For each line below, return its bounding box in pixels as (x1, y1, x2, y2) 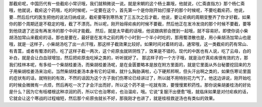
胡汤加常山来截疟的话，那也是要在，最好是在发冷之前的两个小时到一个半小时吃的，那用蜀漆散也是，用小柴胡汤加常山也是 (9, 34, 251, 40)
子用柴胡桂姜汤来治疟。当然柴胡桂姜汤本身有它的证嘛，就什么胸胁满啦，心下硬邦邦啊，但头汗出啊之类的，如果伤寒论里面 (9, 68, 251, 74)
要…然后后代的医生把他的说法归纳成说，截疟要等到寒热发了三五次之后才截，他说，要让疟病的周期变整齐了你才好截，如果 (9, 14, 251, 20)
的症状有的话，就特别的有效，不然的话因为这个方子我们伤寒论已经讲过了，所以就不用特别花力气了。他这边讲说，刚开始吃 (9, 75, 251, 81)
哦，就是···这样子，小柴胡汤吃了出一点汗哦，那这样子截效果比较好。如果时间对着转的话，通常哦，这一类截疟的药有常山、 (9, 41, 251, 47)
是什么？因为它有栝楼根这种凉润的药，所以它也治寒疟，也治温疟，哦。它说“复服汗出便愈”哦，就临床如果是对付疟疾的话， (9, 89, 251, 94)
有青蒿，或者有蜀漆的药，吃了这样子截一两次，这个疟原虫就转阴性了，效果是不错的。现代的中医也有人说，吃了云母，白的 (9, 48, 251, 54)
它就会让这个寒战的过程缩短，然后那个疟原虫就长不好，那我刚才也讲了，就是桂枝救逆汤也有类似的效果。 (9, 95, 217, 101)
